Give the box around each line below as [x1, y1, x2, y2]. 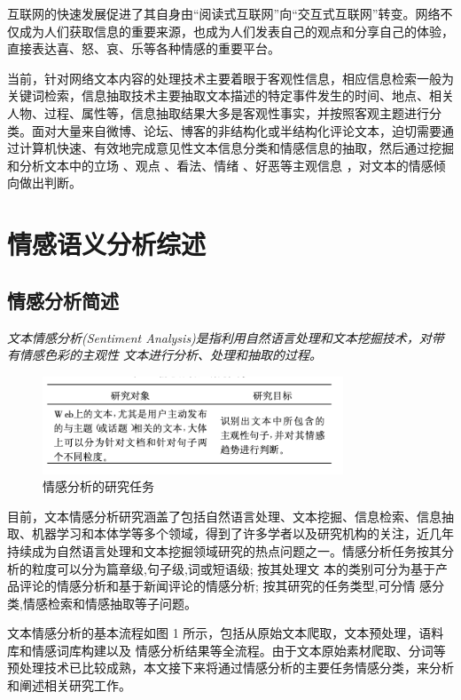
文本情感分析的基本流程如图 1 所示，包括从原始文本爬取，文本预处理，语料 [7, 624, 444, 642]
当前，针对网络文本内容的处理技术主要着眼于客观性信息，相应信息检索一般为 [7, 68, 454, 87]
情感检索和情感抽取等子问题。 [22, 593, 197, 612]
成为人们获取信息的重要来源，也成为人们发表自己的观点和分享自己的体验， [19, 21, 454, 40]
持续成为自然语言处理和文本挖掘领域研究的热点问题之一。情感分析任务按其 [7, 541, 441, 560]
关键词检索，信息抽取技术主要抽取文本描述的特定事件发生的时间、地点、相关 [7, 86, 454, 105]
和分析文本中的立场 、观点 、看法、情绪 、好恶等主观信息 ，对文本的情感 [7, 155, 434, 174]
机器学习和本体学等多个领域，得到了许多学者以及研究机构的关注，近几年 [31, 524, 454, 543]
